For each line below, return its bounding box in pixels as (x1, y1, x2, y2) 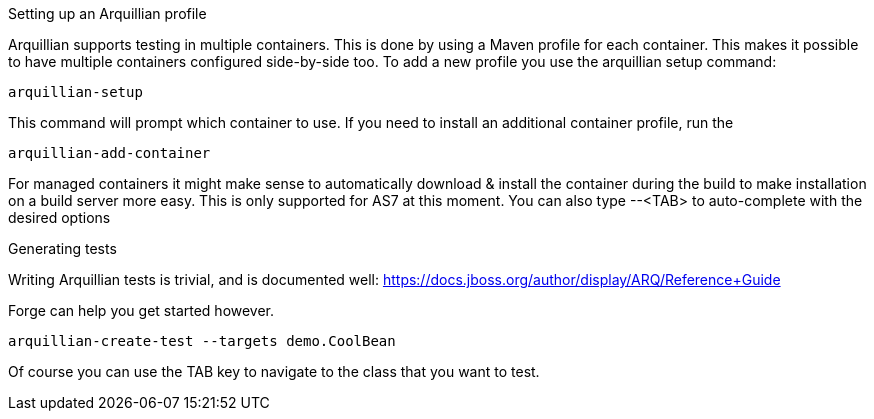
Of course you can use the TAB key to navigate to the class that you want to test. (8, 363, 540, 380)
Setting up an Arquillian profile (8, 5, 207, 22)
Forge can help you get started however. (8, 302, 275, 319)
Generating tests (8, 240, 117, 257)
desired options (8, 209, 111, 226)
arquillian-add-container (8, 145, 211, 161)
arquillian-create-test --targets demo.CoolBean (8, 333, 396, 349)
